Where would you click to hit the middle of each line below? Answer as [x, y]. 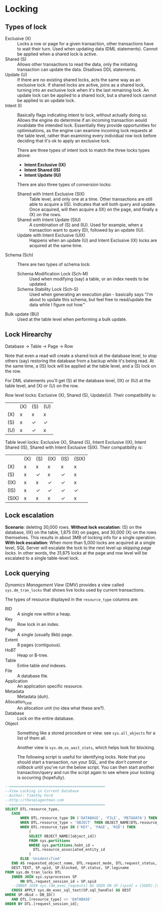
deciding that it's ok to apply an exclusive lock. [64, 141]
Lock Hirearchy [29, 334]
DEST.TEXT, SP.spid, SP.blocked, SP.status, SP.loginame [70, 868]
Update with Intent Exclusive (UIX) [51, 235]
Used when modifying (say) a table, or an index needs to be [89, 279]
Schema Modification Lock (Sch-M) [53, 274]
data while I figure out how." [57, 305]
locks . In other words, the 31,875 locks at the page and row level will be [76, 553]
